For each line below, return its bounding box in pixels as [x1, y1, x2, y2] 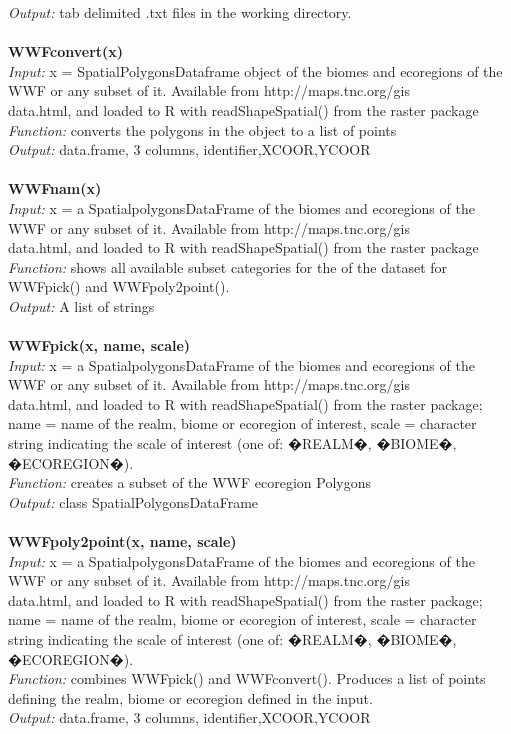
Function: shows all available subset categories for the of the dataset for [8, 256, 448, 277]
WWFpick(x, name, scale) [8, 335, 191, 356]
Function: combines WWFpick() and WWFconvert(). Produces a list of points [8, 668, 486, 689]
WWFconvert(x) [8, 41, 124, 62]
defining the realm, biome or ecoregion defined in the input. [8, 687, 373, 708]
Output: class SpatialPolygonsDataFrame [8, 491, 259, 512]
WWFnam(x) [8, 178, 102, 199]
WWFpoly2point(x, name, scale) [8, 531, 237, 552]
